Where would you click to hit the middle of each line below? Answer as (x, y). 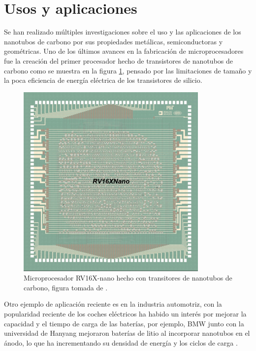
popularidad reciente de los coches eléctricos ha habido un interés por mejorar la (125, 314)
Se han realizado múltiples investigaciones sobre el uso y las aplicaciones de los (123, 32)
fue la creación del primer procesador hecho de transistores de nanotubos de (118, 60)
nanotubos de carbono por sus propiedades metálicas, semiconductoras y (113, 41)
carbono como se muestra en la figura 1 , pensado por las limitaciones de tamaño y (128, 70)
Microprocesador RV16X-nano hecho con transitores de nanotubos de (128, 278)
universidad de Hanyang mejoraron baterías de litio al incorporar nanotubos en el (127, 333)
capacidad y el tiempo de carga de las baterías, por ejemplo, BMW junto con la (124, 323)
